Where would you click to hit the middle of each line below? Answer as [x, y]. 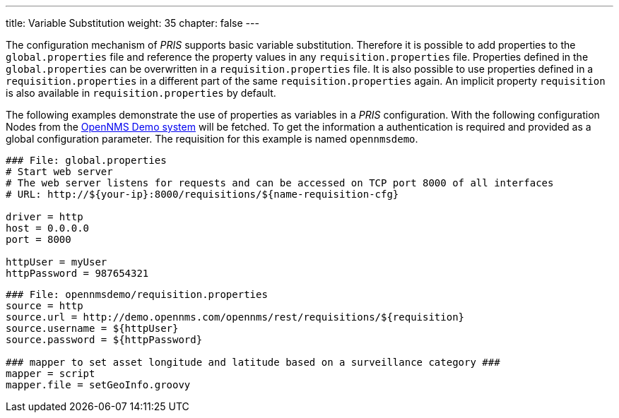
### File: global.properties [86, 160]
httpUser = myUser [57, 262]
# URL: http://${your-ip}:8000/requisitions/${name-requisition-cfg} [202, 194]
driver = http [45, 217]
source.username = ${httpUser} [92, 328]
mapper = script [51, 374]
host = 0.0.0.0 [48, 228]
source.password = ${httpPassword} [104, 340]
